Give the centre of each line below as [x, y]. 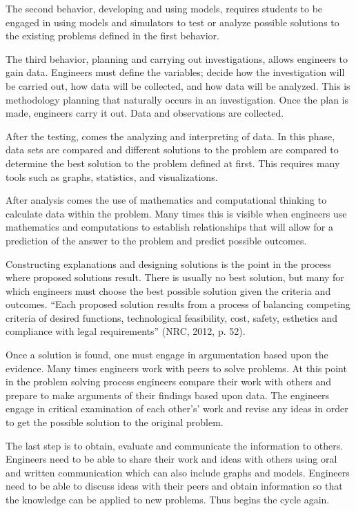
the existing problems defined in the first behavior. [112, 36]
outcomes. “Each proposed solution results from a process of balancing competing [178, 304]
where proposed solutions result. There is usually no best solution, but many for [175, 277]
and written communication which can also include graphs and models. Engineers [178, 472]
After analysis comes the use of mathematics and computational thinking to [166, 200]
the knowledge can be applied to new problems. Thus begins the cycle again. [168, 499]
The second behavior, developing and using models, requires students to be [164, 8]
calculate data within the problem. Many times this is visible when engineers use [176, 213]
